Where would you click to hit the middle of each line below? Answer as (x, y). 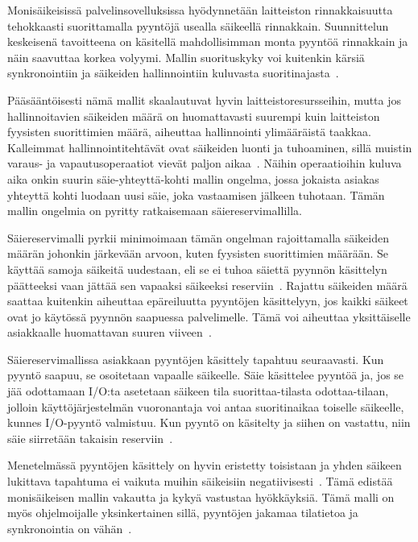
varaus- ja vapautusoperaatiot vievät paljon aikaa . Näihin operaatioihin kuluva (205, 163)
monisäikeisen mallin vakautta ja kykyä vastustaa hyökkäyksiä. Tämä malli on (201, 496)
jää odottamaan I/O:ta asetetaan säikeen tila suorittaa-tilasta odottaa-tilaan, (198, 391)
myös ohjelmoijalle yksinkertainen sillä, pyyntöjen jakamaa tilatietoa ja (183, 513)
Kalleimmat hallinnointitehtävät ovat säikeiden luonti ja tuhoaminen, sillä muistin (210, 147)
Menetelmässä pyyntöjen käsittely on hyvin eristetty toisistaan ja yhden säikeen (205, 465)
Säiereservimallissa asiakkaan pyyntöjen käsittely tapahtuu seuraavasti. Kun (196, 359)
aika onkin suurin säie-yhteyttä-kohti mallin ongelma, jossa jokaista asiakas (193, 178)
